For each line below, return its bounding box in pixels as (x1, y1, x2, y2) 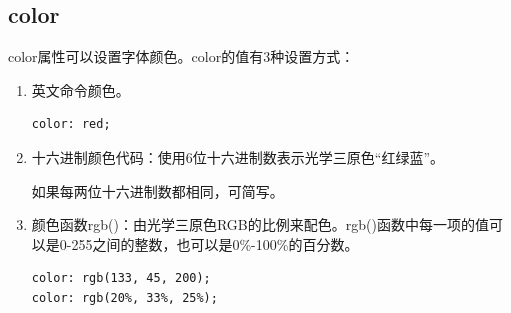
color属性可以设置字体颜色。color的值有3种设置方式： (8, 46, 355, 67)
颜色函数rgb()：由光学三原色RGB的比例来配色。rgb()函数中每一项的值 (31, 214, 489, 235)
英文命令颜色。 (31, 79, 130, 100)
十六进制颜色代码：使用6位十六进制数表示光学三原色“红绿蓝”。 (31, 146, 445, 167)
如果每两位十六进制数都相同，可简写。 (31, 180, 284, 201)
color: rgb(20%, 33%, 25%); (31, 290, 218, 305)
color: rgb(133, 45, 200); (31, 271, 211, 286)
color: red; (31, 117, 111, 132)
